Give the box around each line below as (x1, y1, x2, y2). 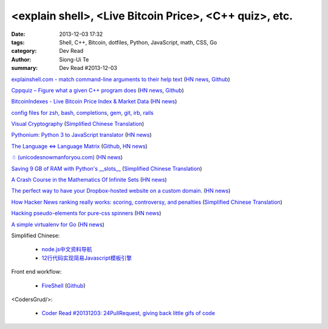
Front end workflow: (11, 268, 62, 275)
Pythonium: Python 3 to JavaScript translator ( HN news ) (11, 131, 152, 139)
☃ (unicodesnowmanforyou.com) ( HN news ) (11, 154, 123, 161)
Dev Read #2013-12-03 (59, 64, 118, 72)
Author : (11, 55, 32, 63)
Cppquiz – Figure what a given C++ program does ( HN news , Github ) (11, 86, 185, 94)
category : (11, 47, 37, 55)
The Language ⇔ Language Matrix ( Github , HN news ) (11, 142, 148, 150)
